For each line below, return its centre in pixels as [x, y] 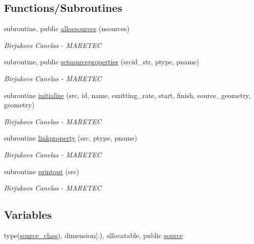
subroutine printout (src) [42, 171]
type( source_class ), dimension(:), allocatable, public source [93, 235]
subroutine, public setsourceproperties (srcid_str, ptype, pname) [102, 62]
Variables [28, 215]
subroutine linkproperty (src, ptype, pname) [71, 138]
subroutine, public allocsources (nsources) [67, 28]
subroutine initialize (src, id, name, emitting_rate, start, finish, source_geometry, [127, 95]
